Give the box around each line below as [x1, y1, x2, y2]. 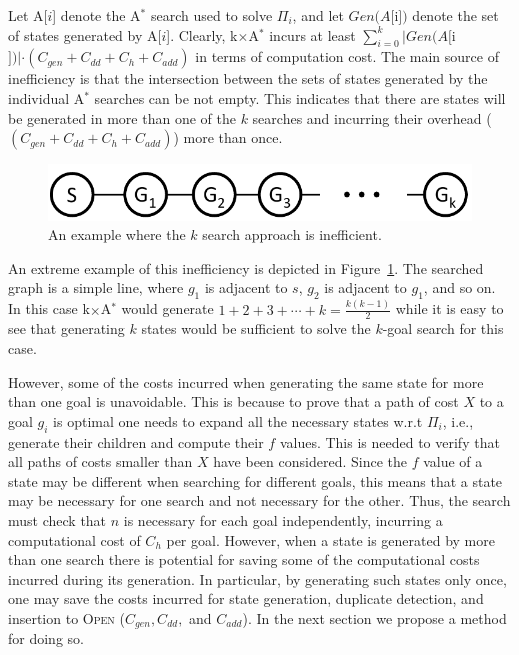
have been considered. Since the [213, 451, 407, 472]
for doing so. [8, 628, 84, 649]
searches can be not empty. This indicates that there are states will [94, 87, 506, 108]
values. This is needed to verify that [279, 431, 500, 452]
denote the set [412, 5, 499, 25]
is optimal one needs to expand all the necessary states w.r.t [53, 410, 423, 431]
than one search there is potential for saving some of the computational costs [8, 549, 480, 570]
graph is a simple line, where [8, 277, 184, 298]
